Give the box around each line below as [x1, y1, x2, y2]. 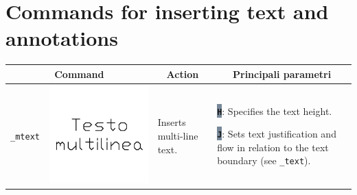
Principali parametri [233, 66, 332, 81]
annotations [5, 24, 118, 52]
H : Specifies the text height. [217, 103, 332, 118]
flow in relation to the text [217, 140, 329, 154]
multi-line [157, 129, 198, 142]
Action [166, 66, 199, 81]
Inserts [157, 115, 186, 129]
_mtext [10, 131, 40, 142]
